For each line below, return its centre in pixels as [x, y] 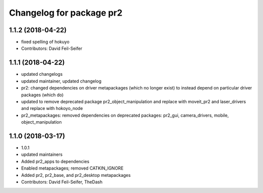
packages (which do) [42, 95]
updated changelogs [42, 74]
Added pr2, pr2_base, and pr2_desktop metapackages [76, 175]
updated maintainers [42, 154]
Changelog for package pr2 [66, 13]
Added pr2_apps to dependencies [55, 161]
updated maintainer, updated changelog [61, 81]
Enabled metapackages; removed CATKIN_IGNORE [72, 168]
